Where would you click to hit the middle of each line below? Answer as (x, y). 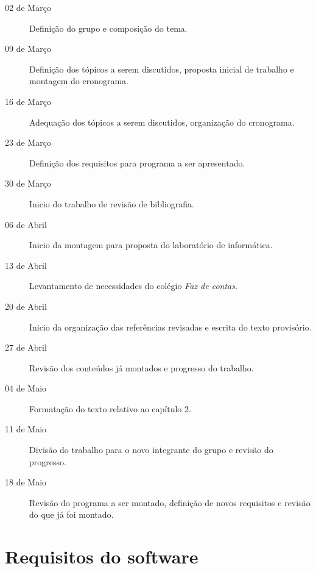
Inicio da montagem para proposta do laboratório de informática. (151, 245)
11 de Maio (26, 429)
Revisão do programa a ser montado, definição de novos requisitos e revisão (170, 502)
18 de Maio (26, 482)
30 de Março (28, 183)
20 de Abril (26, 306)
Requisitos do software (102, 556)
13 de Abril (26, 265)
